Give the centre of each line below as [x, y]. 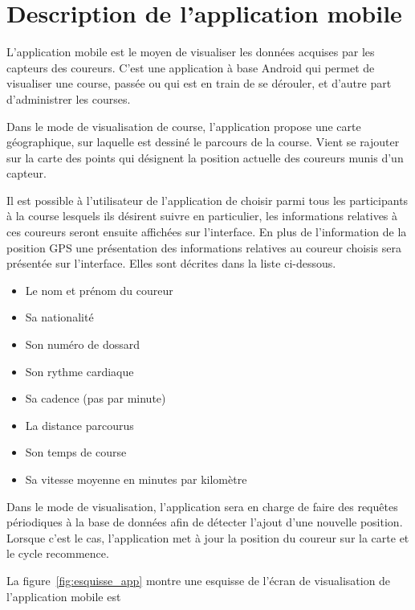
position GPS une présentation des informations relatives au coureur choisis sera [204, 247]
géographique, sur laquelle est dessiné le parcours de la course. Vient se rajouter [203, 142]
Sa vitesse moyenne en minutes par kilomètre [136, 479]
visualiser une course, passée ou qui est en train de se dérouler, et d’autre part [199, 83]
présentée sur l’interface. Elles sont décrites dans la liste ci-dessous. [171, 263]
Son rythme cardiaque [79, 371]
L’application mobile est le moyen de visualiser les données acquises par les [191, 52]
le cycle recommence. [58, 553]
